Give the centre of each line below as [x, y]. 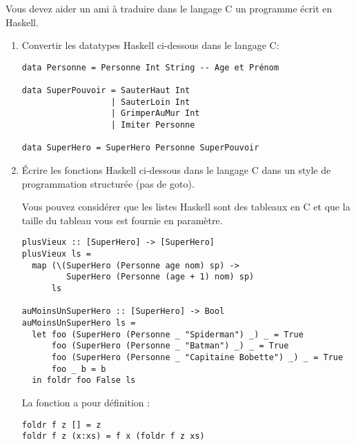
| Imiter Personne [153, 125]
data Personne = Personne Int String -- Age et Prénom [150, 67]
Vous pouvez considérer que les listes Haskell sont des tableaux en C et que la [186, 207]
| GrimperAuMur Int [155, 113]
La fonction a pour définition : [86, 402]
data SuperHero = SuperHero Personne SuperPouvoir [140, 148]
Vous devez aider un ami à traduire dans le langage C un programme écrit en [169, 8]
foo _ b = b [79, 369]
